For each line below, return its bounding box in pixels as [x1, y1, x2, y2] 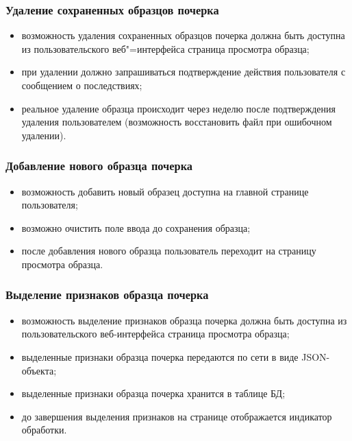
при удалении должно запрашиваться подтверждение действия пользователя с [21, 64, 346, 79]
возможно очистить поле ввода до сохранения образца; [21, 220, 251, 235]
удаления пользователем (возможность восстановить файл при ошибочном [21, 115, 332, 129]
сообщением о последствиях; [21, 78, 142, 92]
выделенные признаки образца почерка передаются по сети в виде [21, 349, 299, 363]
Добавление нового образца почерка [5, 157, 193, 174]
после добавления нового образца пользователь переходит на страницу [21, 243, 316, 258]
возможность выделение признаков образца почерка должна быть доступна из [21, 313, 347, 327]
